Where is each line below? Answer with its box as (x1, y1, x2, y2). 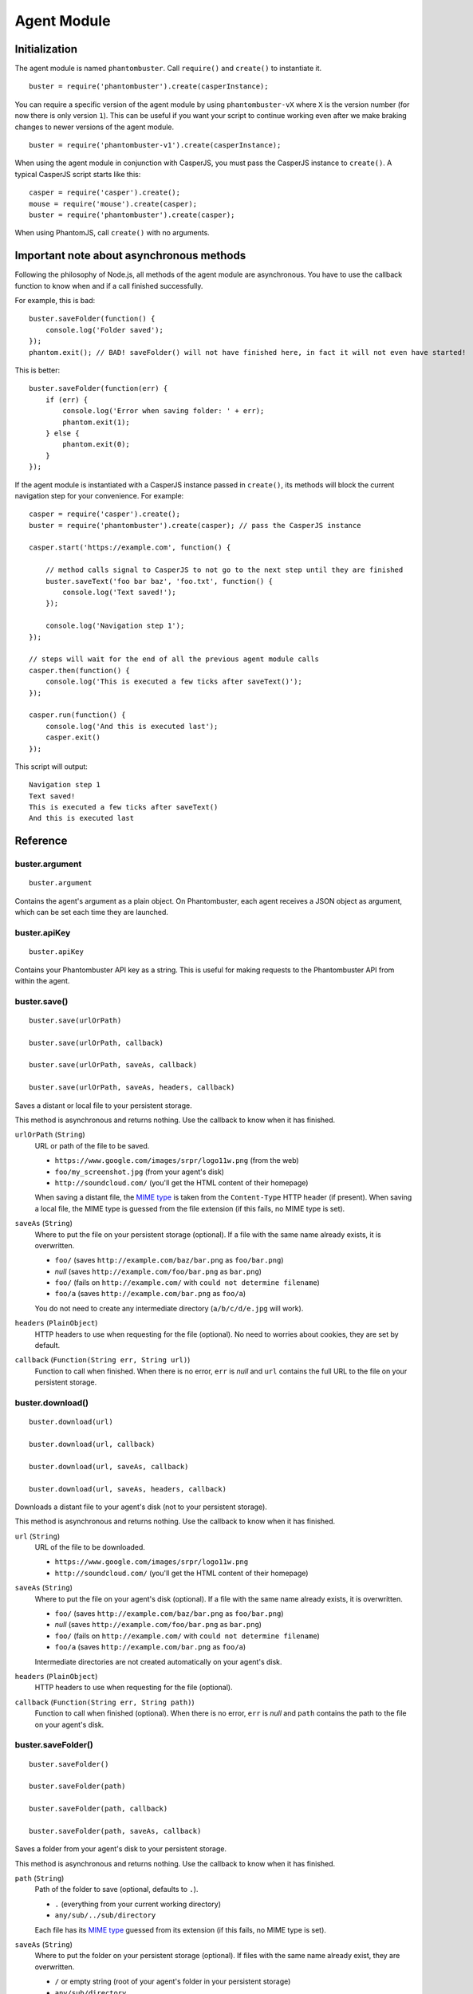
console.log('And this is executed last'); (45, 722, 219, 731)
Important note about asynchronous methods (14, 249, 246, 262)
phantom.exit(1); (62, 417, 131, 427)
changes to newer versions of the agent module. (14, 122, 175, 132)
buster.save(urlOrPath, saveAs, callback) (29, 1061, 198, 1070)
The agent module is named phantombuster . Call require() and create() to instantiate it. (14, 64, 322, 73)
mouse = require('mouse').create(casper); (29, 199, 198, 208)
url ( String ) (14, 1531, 61, 1541)
